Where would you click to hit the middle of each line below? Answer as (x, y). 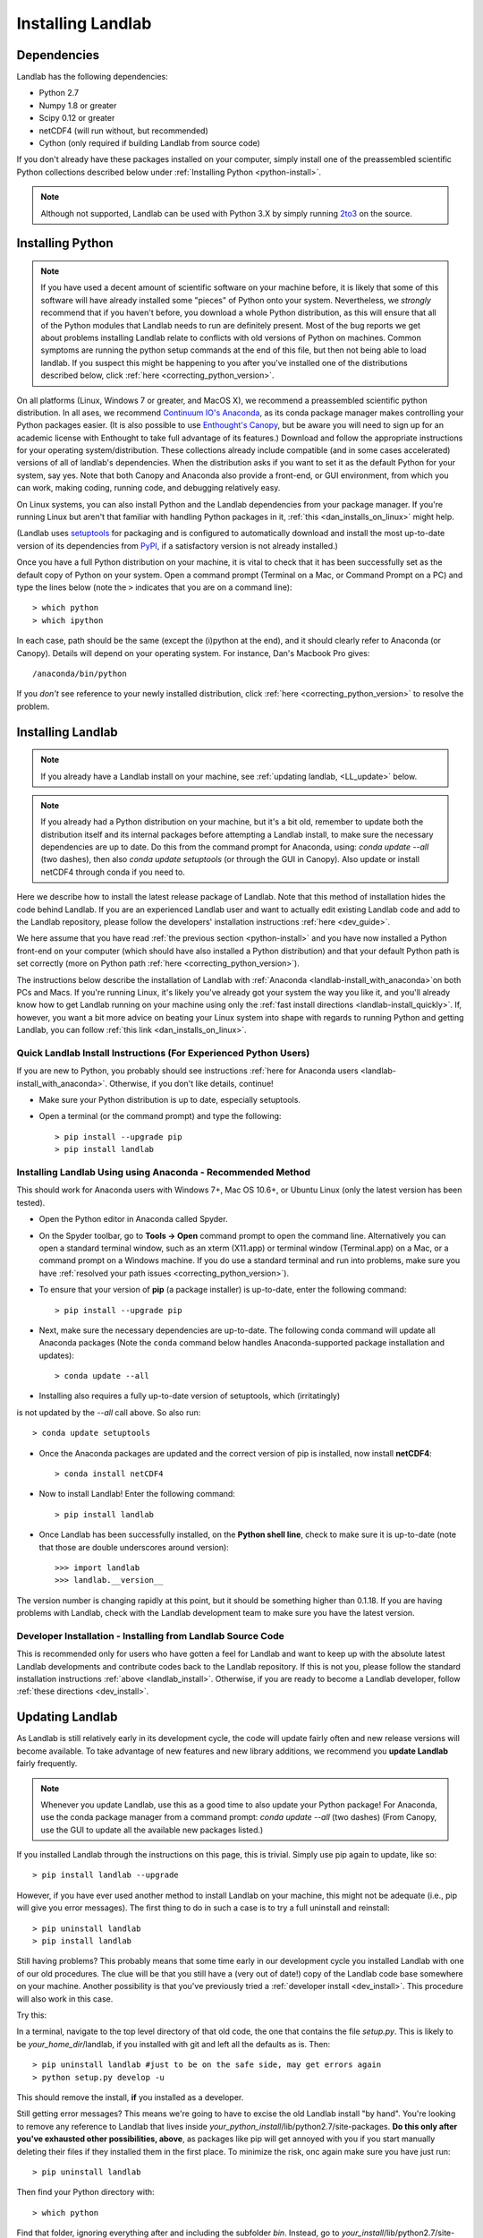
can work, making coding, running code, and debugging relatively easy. (148, 488)
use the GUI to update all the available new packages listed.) (152, 1830)
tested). (31, 1202)
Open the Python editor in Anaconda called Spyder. (133, 1219)
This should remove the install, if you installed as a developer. (130, 2097)
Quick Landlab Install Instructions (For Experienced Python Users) (163, 1053)
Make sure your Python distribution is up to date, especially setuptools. (170, 1100)
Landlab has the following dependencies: (93, 77)
